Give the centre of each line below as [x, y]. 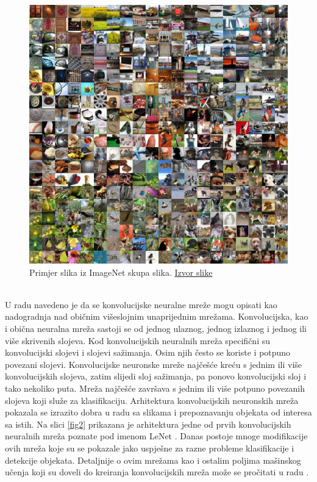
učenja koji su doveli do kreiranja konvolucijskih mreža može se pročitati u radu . [157, 472]
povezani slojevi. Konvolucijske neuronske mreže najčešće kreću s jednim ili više [154, 364]
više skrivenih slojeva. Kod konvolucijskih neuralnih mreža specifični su [137, 340]
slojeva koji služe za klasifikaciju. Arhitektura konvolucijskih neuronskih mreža [152, 400]
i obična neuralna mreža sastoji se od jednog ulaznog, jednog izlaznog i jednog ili [156, 328]
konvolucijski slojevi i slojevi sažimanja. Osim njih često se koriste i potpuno [148, 352]
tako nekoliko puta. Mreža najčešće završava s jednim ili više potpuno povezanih [155, 388]
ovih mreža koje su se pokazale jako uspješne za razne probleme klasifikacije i [150, 448]
